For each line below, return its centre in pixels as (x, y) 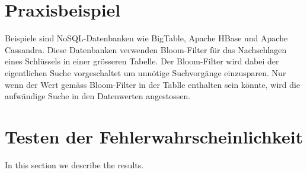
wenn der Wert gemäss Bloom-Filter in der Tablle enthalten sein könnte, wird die (153, 84)
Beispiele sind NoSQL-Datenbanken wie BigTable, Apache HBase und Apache (146, 38)
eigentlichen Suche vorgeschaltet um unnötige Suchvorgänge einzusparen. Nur (145, 72)
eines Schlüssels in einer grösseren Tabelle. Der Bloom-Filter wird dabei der (142, 61)
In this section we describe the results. (74, 164)
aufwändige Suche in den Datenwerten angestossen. (98, 96)
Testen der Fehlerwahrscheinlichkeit (154, 136)
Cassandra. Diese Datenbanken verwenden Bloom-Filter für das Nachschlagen (146, 49)
